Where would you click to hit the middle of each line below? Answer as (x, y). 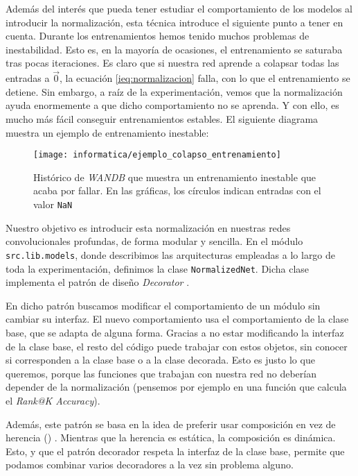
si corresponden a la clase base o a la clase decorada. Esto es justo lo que (160, 360)
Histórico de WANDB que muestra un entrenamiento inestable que (175, 177)
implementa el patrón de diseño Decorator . (98, 282)
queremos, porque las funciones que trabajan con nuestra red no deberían (161, 373)
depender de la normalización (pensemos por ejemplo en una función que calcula (176, 387)
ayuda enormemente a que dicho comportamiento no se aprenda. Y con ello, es (172, 105)
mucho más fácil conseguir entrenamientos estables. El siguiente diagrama (162, 118)
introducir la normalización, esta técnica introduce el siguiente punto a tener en (174, 22)
